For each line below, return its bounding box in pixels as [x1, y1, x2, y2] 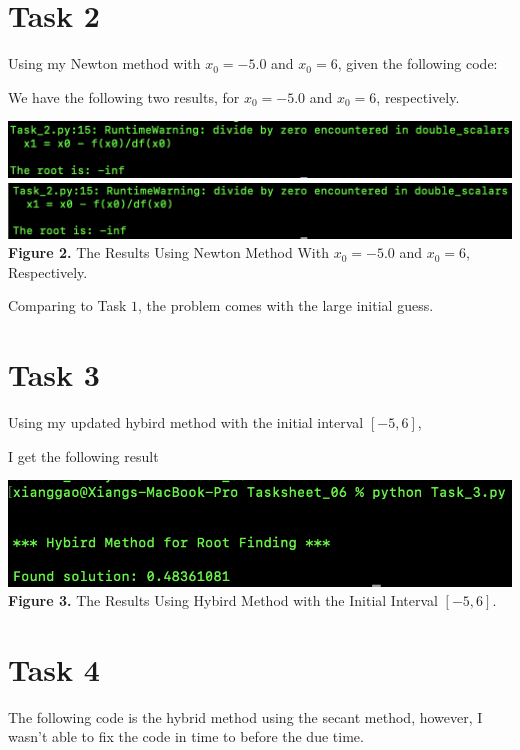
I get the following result [8, 445, 159, 466]
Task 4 [8, 648, 100, 689]
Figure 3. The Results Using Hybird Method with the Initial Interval [8, 590, 438, 611]
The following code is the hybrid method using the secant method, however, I [8, 706, 483, 727]
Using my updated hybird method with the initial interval [8, 412, 364, 433]
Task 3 [8, 354, 100, 395]
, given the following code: [337, 53, 498, 74]
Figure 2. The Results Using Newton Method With [8, 242, 329, 263]
